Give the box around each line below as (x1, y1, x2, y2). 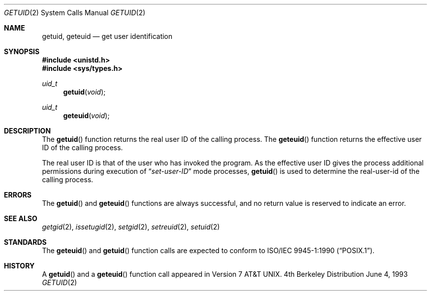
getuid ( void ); (63, 88, 106, 96)
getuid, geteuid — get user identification (42, 32, 173, 40)
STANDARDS (4, 238, 47, 246)
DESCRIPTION (4, 127, 51, 135)
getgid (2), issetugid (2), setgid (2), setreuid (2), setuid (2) (42, 223, 220, 231)
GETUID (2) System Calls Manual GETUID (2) (4, 8, 146, 17)
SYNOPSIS (4, 47, 40, 56)
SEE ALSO (4, 214, 37, 223)
